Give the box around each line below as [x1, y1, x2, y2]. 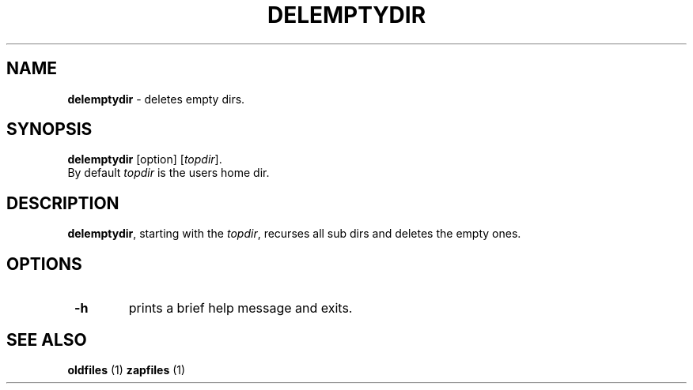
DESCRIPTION [6, 193, 119, 213]
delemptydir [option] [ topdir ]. [67, 152, 222, 167]
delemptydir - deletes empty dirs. [67, 92, 245, 106]
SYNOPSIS [6, 119, 93, 140]
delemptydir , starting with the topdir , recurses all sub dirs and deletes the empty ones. [67, 227, 521, 241]
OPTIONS [6, 253, 82, 274]
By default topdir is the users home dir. [67, 166, 270, 180]
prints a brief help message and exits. [128, 300, 353, 317]
